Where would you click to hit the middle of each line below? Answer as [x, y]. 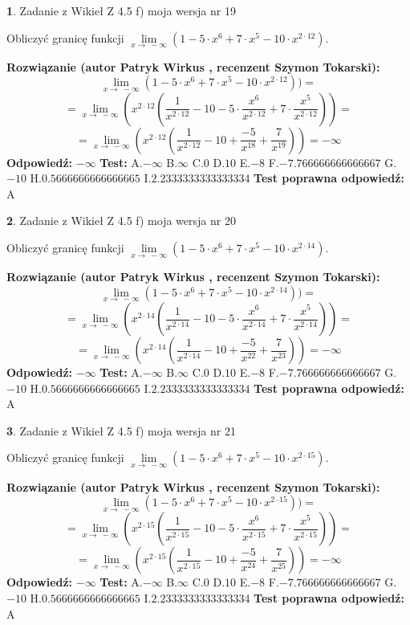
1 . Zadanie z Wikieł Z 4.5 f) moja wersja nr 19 [121, 10]
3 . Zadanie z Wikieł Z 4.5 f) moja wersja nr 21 [121, 430]
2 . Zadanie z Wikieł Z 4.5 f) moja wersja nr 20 [121, 221]
